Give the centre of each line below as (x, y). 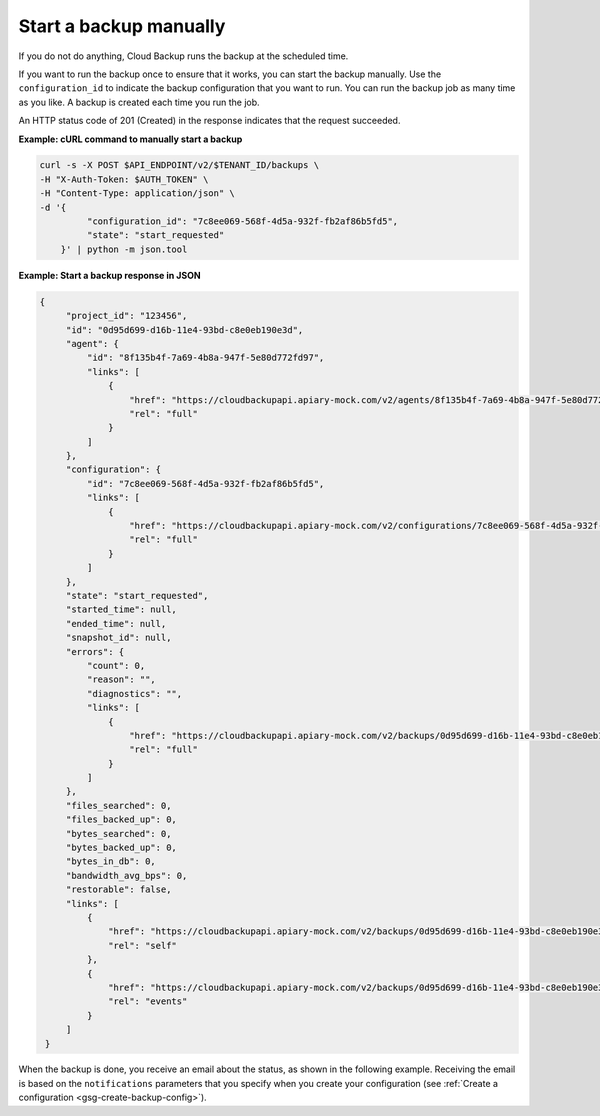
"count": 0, (116, 665)
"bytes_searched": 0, (118, 833)
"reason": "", (121, 679)
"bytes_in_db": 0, (111, 861)
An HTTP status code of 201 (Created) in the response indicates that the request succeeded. (209, 121)
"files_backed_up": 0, (121, 819)
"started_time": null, (121, 609)
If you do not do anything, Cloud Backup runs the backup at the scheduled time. (183, 56)
